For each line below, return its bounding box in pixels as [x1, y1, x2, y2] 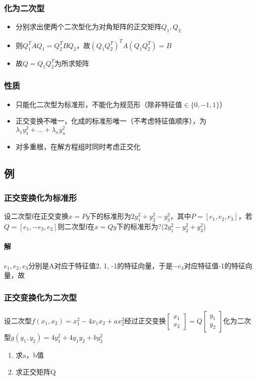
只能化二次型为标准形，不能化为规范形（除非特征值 [15, 99, 182, 109]
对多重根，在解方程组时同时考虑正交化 [15, 141, 141, 151]
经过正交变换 [124, 315, 166, 325]
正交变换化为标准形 [4, 191, 77, 203]
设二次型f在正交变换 [4, 211, 69, 221]
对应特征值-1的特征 [184, 260, 246, 270]
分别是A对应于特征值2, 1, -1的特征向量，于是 [28, 260, 173, 270]
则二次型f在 [57, 221, 95, 231]
